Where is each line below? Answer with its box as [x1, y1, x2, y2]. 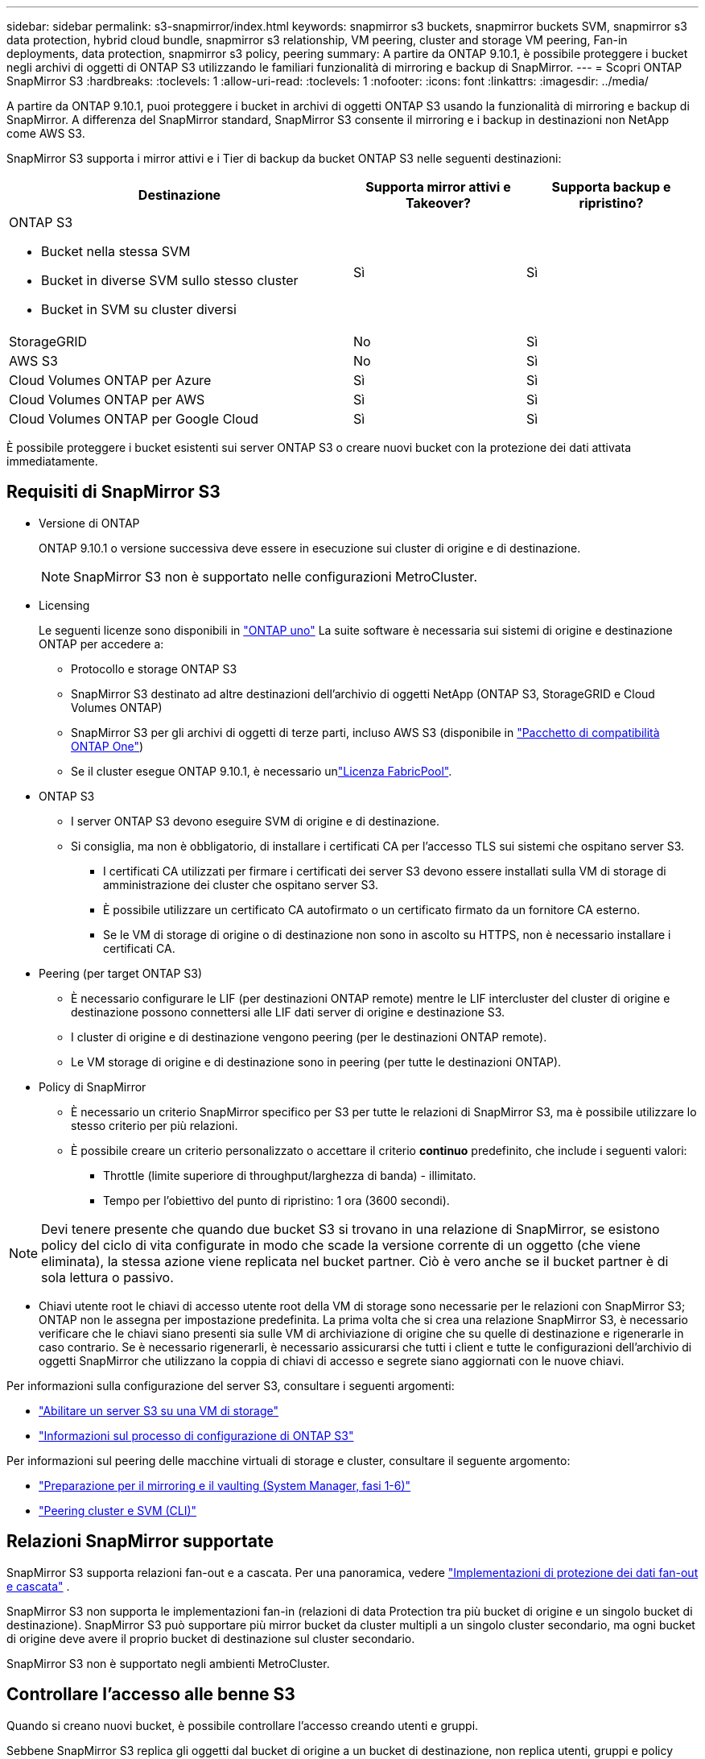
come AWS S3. [6, 126, 85, 140]
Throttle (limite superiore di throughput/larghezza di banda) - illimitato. [103, 1168, 476, 1182]
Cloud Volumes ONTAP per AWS [9, 391, 205, 408]
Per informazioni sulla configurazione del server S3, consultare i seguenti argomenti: [6, 1378, 455, 1393]
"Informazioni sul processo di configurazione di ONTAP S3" [39, 1428, 354, 1442]
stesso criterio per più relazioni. [71, 1118, 238, 1132]
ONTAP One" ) [71, 739, 144, 753]
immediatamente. [6, 454, 98, 468]
